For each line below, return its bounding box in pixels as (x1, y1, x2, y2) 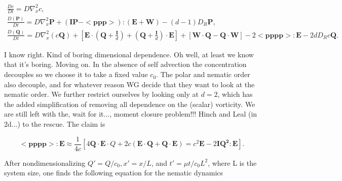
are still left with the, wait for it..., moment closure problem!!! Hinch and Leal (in (4, 108, 257, 119)
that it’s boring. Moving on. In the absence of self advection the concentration (4, 59, 247, 69)
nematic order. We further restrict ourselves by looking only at (4, 89, 199, 99)
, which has (217, 89, 253, 99)
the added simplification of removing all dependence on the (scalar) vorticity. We (4, 98, 255, 109)
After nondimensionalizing (4, 157, 86, 168)
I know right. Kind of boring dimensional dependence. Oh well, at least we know (4, 49, 254, 59)
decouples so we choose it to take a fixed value (4, 69, 148, 80)
